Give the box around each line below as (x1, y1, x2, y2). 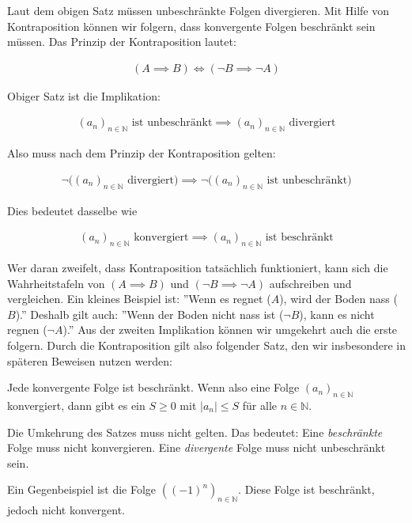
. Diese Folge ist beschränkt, (238, 481, 375, 498)
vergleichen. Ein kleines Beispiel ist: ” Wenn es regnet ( (7, 290, 271, 307)
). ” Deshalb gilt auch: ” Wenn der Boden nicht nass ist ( (15, 305, 284, 322)
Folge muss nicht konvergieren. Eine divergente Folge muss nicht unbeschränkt (7, 439, 386, 456)
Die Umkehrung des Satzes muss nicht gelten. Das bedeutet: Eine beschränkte (7, 423, 383, 440)
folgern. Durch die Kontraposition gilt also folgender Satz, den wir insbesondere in (7, 337, 406, 354)
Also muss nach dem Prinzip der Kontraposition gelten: (7, 145, 276, 161)
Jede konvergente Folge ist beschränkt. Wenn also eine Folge (7, 379, 300, 396)
